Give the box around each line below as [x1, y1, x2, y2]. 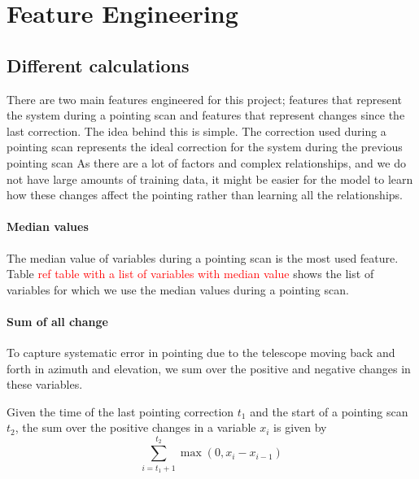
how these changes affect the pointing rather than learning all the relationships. [7, 186, 403, 203]
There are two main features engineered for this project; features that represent [7, 90, 402, 107]
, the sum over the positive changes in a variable [15, 419, 256, 436]
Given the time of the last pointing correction [7, 403, 234, 420]
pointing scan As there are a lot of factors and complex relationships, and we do [7, 154, 406, 171]
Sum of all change [7, 312, 108, 329]
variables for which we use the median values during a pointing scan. [7, 281, 349, 298]
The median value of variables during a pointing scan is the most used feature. [7, 249, 399, 266]
